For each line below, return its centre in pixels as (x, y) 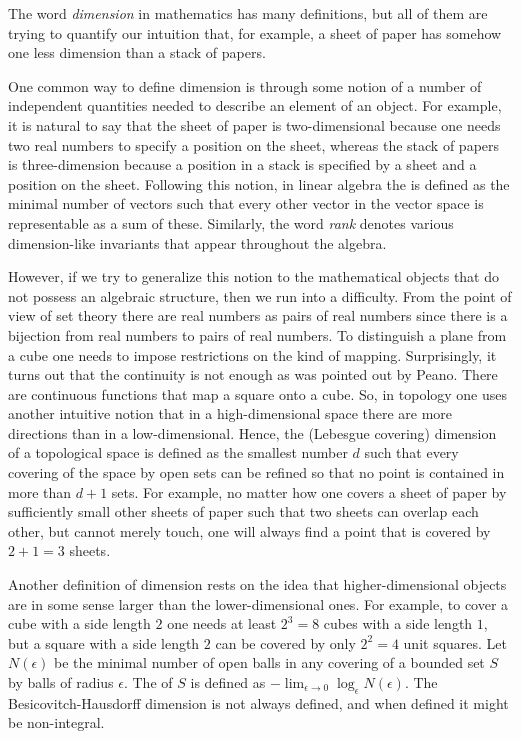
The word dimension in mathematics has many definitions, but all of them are (248, 13)
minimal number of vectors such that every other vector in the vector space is (246, 203)
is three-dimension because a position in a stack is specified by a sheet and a (242, 164)
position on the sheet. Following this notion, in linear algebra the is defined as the (259, 183)
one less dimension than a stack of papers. (137, 52)
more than (40, 491)
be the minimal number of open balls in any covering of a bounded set (269, 662)
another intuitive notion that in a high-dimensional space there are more (230, 413)
